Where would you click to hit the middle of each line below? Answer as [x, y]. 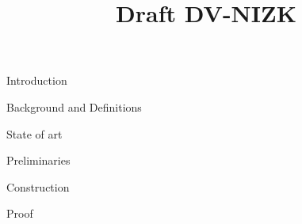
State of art [34, 133]
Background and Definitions [74, 106]
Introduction [37, 80]
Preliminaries [38, 160]
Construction [38, 186]
